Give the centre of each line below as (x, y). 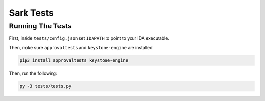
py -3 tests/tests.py (45, 86)
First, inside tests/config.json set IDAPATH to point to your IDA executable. (89, 38)
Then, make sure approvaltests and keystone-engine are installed (81, 47)
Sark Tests (31, 13)
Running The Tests (40, 26)
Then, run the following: (33, 73)
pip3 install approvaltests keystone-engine (74, 60)
